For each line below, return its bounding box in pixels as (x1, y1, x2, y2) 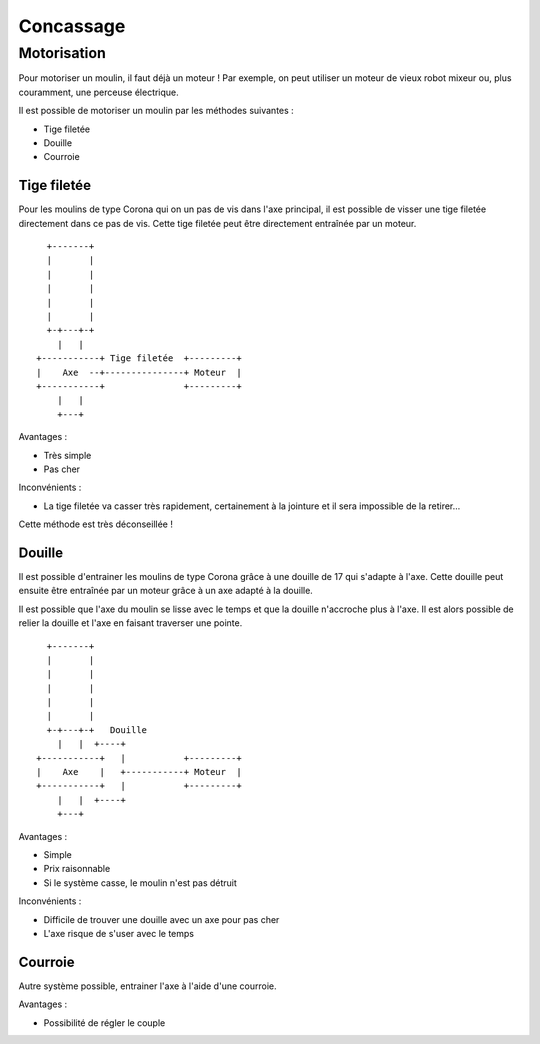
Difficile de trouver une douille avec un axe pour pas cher (43, 913, 280, 925)
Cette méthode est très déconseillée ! (18, 518, 174, 530)
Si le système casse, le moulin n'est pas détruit (43, 876, 237, 889)
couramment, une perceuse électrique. (18, 86, 179, 98)
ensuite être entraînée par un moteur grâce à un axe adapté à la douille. (18, 585, 314, 597)
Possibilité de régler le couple (43, 1016, 166, 1029)
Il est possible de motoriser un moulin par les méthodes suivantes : (18, 105, 294, 117)
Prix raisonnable (43, 863, 111, 875)
